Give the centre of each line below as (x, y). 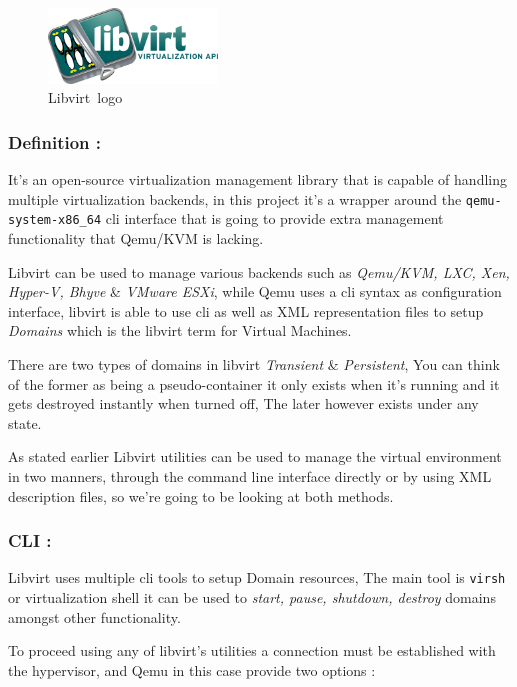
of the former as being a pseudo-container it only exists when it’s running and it (254, 383)
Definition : (55, 141)
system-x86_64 (55, 220)
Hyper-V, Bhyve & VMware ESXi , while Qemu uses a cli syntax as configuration (255, 291)
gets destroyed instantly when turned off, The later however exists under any (243, 403)
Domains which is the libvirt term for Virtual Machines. (180, 330)
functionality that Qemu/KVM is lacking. (136, 238)
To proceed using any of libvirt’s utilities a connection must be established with (252, 650)
